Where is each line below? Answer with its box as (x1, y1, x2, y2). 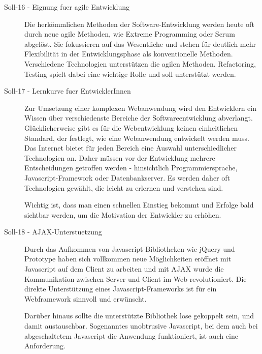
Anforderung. (24, 340, 66, 351)
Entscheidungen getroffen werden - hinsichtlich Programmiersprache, (24, 162, 238, 173)
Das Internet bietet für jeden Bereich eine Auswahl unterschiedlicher (24, 142, 237, 153)
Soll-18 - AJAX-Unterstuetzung (4, 226, 102, 237)
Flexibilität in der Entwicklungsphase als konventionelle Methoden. (24, 48, 233, 59)
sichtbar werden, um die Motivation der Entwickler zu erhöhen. (24, 209, 221, 220)
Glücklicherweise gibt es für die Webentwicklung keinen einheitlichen (24, 122, 238, 133)
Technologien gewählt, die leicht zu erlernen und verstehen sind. (24, 182, 223, 193)
